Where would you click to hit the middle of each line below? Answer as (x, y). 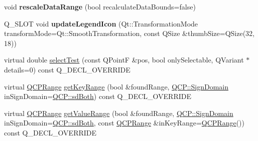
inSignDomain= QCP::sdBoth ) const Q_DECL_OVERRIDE (98, 96)
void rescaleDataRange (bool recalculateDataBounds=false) (100, 6)
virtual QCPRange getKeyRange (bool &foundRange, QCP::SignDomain (116, 86)
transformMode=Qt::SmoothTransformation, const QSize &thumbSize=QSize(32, (130, 33)
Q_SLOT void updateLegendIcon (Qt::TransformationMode (101, 23)
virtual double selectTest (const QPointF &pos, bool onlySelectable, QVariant (124, 60)
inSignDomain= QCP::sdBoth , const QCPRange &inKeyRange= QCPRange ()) (124, 123)
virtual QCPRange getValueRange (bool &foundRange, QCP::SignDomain (119, 113)
